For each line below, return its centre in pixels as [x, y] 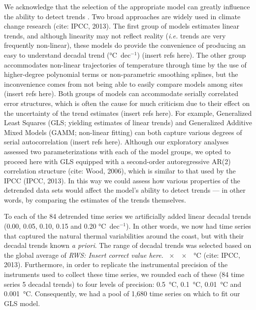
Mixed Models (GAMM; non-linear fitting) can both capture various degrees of [123, 132]
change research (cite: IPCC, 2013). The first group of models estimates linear [122, 26]
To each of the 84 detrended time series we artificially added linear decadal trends [128, 216]
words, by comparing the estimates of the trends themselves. [95, 199]
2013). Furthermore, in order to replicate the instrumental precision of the [116, 264]
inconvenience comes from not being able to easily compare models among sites [124, 84]
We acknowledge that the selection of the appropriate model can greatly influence [127, 6]
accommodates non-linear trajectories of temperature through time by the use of [125, 64]
